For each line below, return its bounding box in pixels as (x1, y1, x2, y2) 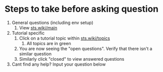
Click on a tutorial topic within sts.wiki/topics (19, 35, 110, 41)
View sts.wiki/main (19, 24, 57, 30)
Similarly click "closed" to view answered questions (19, 56, 124, 62)
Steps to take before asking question (4, 3, 159, 15)
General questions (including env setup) (11, 20, 93, 25)
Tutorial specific (11, 30, 45, 36)
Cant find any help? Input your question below (11, 61, 106, 67)
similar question (19, 50, 52, 57)
